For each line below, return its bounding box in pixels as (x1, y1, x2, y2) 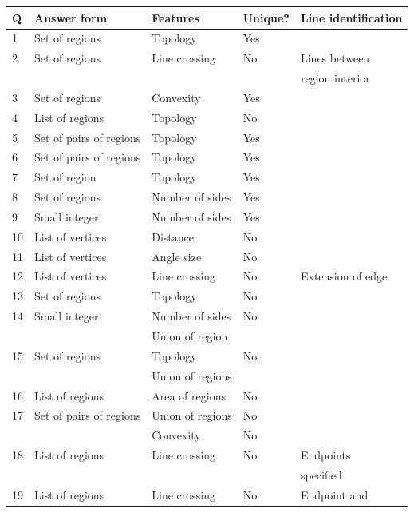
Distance (152, 228, 195, 245)
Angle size (152, 248, 202, 264)
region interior (300, 70, 370, 86)
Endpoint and (300, 486, 369, 503)
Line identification (300, 9, 403, 26)
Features (152, 9, 199, 26)
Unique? (242, 9, 290, 26)
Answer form (34, 9, 108, 26)
